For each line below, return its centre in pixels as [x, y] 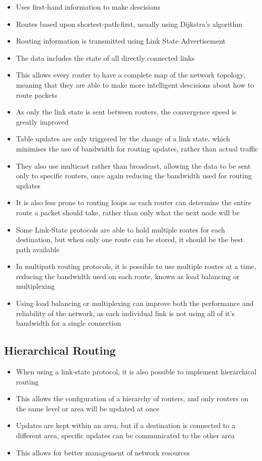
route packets [37, 94]
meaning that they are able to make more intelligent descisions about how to [135, 84]
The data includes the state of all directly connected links [105, 57]
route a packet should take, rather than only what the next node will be [128, 212]
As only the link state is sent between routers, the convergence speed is [126, 112]
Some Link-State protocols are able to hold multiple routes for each [120, 229]
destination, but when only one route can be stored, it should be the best [129, 239]
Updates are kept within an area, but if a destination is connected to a [125, 425]
